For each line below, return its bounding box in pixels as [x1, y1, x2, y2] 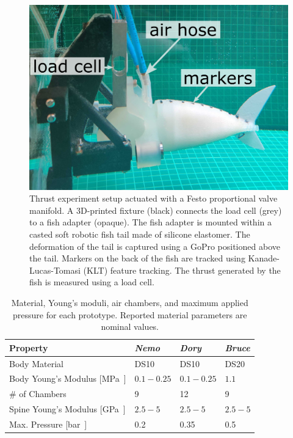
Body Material [9, 357, 63, 370]
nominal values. [101, 320, 159, 333]
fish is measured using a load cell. [29, 276, 154, 288]
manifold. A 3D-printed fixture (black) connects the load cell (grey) [29, 203, 282, 216]
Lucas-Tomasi [29, 263, 81, 276]
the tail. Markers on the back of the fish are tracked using [29, 252, 245, 265]
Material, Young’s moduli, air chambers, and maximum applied [11, 296, 248, 309]
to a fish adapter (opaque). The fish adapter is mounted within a [29, 216, 272, 228]
